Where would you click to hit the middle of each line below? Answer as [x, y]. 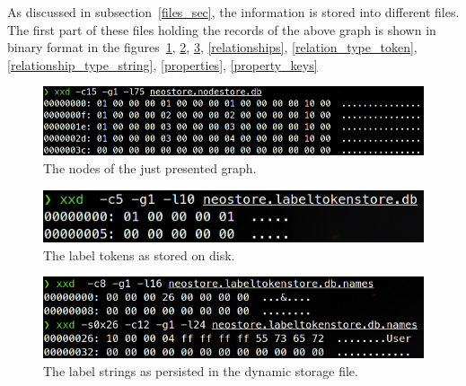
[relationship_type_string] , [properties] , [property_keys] [163, 64]
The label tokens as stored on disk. [139, 254]
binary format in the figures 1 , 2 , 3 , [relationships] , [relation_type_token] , [212, 47]
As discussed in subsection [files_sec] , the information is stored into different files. [233, 12]
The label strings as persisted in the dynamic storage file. [201, 370]
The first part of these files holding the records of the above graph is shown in [222, 29]
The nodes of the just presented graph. [150, 167]
